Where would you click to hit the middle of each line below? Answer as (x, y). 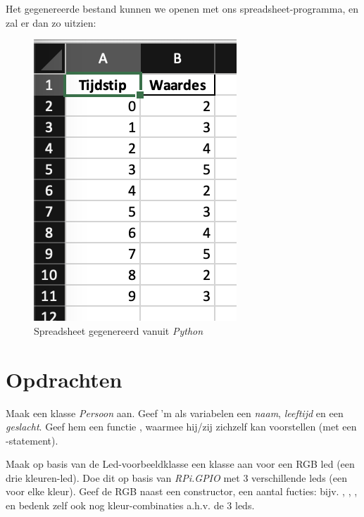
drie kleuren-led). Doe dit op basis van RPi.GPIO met (123, 477)
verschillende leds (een (299, 477)
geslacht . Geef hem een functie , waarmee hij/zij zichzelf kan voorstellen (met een (181, 427)
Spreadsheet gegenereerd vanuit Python (119, 330)
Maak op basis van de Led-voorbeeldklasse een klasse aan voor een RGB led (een (180, 464)
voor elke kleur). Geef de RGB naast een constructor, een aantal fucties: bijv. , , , (182, 491)
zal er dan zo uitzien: (51, 22)
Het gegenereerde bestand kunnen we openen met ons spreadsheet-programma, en (182, 8)
